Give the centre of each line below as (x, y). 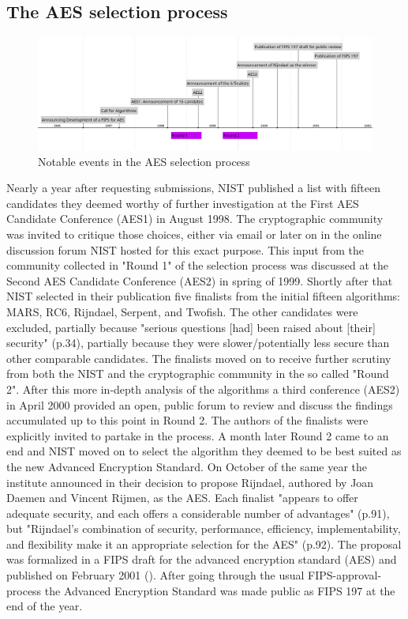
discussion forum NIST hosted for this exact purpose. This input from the (185, 249)
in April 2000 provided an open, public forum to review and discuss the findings (200, 404)
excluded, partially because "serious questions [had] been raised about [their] (191, 327)
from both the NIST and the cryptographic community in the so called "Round (198, 374)
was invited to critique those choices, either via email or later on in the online (194, 234)
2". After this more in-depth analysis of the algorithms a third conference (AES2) (203, 389)
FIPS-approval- (345, 575)
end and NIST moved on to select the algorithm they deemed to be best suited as (204, 451)
